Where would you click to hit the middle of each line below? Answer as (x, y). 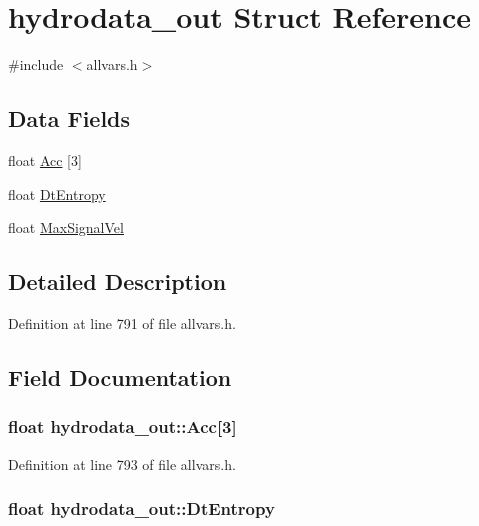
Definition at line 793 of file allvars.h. (122, 463)
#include (36, 64)
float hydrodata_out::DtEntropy (141, 508)
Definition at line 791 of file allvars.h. (122, 322)
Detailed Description (117, 281)
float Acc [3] (45, 159)
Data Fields (69, 118)
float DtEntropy (57, 193)
